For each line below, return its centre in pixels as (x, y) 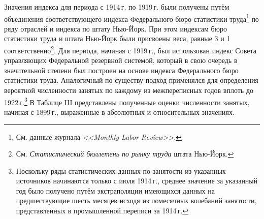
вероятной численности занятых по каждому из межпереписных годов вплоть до (129, 90)
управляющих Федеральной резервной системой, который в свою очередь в (121, 60)
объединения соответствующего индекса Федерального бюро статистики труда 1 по (131, 18)
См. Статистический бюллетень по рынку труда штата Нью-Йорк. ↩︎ (125, 154)
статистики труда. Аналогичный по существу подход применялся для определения (131, 80)
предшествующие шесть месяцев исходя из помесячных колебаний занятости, (136, 200)
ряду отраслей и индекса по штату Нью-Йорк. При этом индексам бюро (115, 28)
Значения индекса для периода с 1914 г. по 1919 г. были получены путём (117, 7)
